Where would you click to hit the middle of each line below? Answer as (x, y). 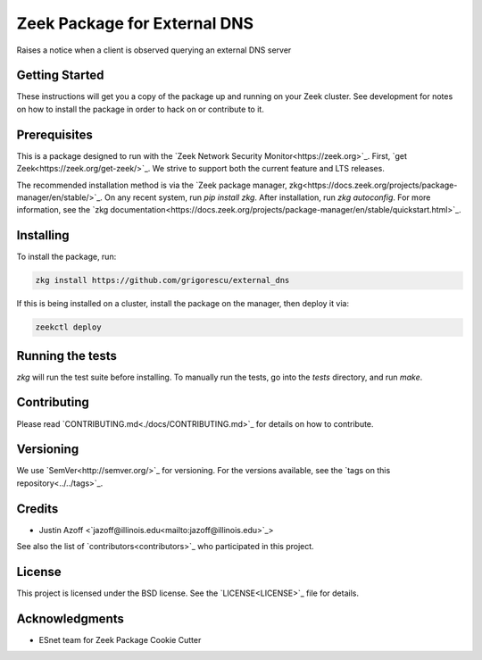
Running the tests (67, 356)
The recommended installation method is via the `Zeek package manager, (152, 185)
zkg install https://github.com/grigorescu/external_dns (162, 280)
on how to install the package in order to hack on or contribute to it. (141, 109)
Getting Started (60, 75)
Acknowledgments (71, 618)
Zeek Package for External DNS (135, 23)
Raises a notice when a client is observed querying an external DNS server (154, 50)
